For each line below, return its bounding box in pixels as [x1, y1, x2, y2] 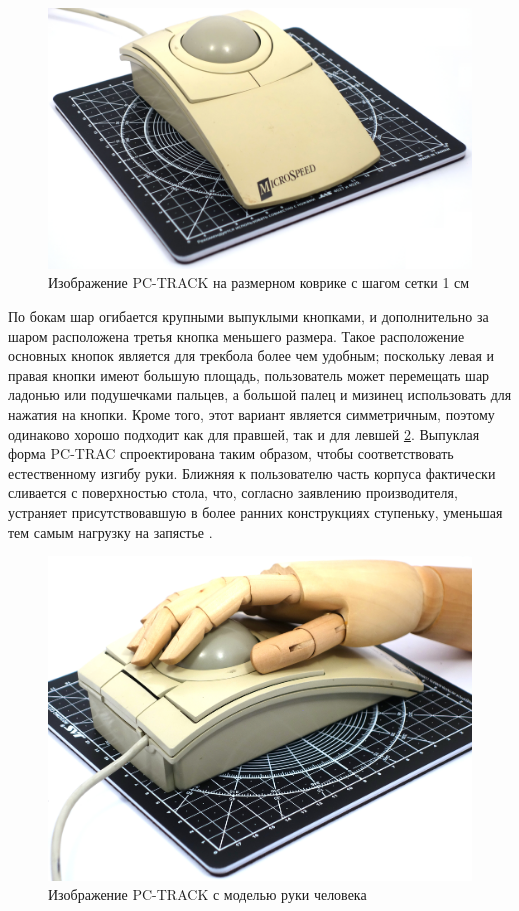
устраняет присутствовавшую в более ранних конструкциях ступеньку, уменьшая [8, 501, 503, 522]
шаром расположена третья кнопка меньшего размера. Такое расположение [8, 325, 465, 346]
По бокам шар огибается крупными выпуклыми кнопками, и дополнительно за [8, 306, 489, 327]
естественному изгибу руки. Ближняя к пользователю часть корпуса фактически [8, 462, 496, 483]
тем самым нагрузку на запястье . [8, 521, 213, 542]
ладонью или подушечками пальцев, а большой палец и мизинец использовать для [8, 384, 512, 405]
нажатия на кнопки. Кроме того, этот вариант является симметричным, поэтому [8, 404, 495, 425]
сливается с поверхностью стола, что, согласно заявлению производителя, [8, 482, 458, 503]
